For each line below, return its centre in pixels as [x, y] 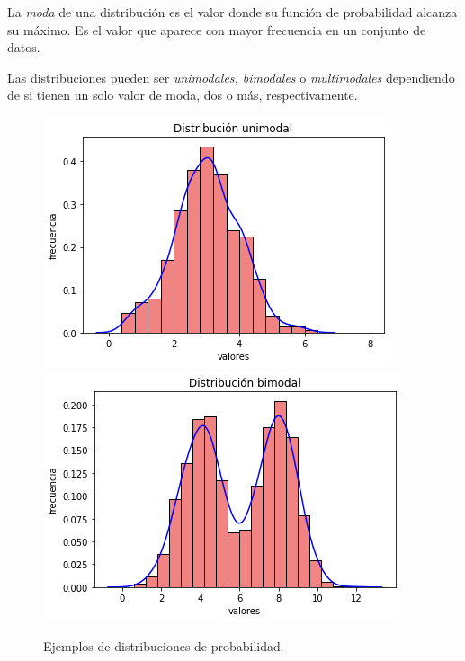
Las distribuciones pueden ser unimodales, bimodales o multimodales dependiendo [231, 77]
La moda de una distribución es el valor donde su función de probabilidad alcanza [232, 12]
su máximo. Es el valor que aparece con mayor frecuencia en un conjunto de [217, 29]
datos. [24, 47]
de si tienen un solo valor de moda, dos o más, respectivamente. [183, 95]
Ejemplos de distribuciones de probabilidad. [164, 646]
